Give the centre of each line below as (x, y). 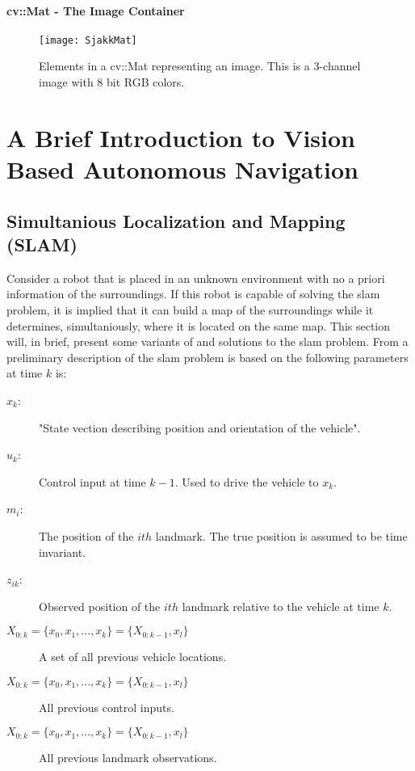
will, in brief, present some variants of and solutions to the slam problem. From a (207, 341)
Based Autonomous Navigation (182, 169)
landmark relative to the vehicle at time (281, 606)
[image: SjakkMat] (88, 40)
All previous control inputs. (107, 707)
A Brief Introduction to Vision (181, 137)
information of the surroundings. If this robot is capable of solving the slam (193, 294)
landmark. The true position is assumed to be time (281, 535)
